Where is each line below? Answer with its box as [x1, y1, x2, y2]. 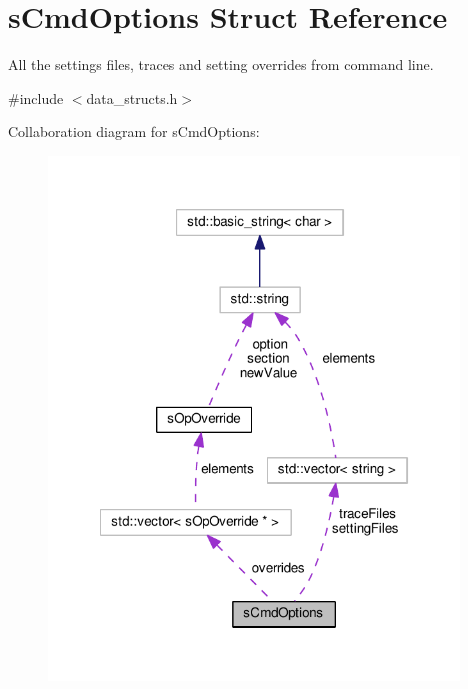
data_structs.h [86, 87, 178, 108]
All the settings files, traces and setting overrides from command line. [8, 54, 434, 75]
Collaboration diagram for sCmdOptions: [8, 121, 260, 142]
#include [8, 87, 64, 108]
